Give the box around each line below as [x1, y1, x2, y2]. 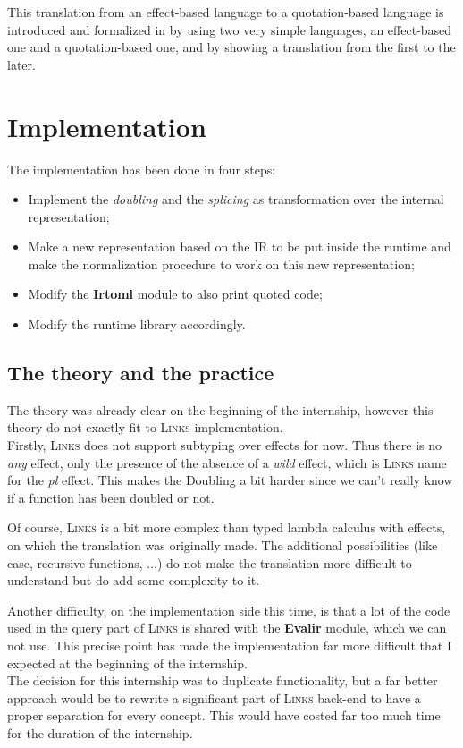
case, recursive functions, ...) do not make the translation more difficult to [7, 553, 412, 572]
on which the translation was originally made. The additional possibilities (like [7, 536, 438, 555]
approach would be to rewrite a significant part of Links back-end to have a [7, 688, 421, 707]
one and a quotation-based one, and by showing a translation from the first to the [7, 38, 456, 56]
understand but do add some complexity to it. [7, 571, 260, 590]
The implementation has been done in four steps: [7, 159, 276, 178]
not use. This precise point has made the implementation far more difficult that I [7, 635, 452, 654]
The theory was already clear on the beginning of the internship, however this [7, 400, 434, 419]
